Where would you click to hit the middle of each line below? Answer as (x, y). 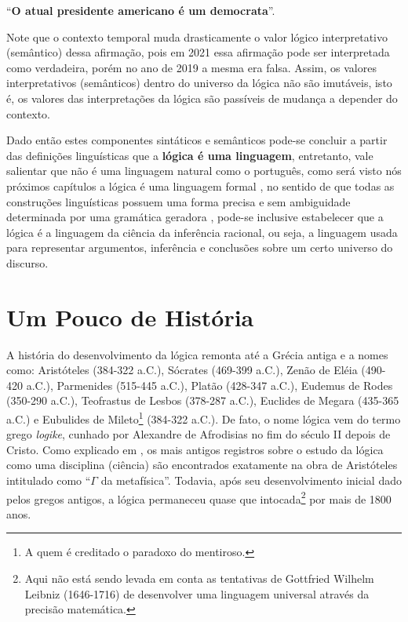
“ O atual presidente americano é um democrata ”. (141, 10)
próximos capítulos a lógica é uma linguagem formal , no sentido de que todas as (200, 186)
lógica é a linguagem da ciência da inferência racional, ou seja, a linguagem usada (202, 232)
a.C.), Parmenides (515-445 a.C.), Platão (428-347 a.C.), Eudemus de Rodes (209, 385)
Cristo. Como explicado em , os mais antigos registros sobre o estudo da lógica (195, 449)
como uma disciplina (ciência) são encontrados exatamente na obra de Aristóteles (202, 465)
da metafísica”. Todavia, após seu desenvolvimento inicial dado (251, 480)
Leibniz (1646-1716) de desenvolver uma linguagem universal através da (197, 593)
